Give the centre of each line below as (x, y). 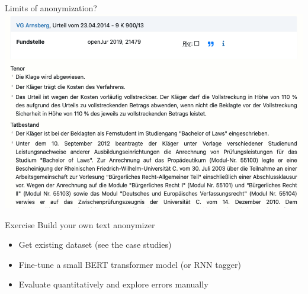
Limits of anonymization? (51, 8)
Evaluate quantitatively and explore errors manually (113, 284)
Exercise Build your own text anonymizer (80, 224)
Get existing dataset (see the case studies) (95, 245)
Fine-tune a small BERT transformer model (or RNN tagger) (130, 264)
